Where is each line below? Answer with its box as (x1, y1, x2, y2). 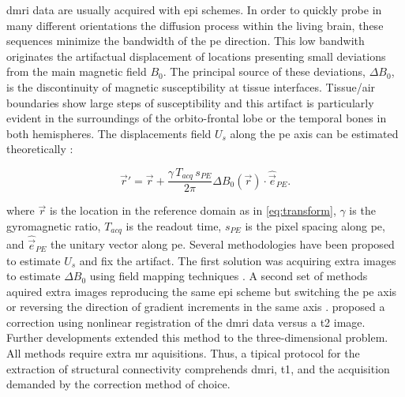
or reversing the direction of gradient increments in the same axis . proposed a (6, 298, 385, 315)
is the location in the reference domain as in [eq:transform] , (49, 202, 336, 219)
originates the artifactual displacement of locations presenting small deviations (6, 47, 386, 64)
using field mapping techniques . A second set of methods (89, 268, 368, 284)
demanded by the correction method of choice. (6, 376, 231, 392)
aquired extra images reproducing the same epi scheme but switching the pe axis (6, 283, 397, 299)
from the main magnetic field (6, 63, 147, 80)
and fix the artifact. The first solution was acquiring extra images (79, 252, 396, 268)
